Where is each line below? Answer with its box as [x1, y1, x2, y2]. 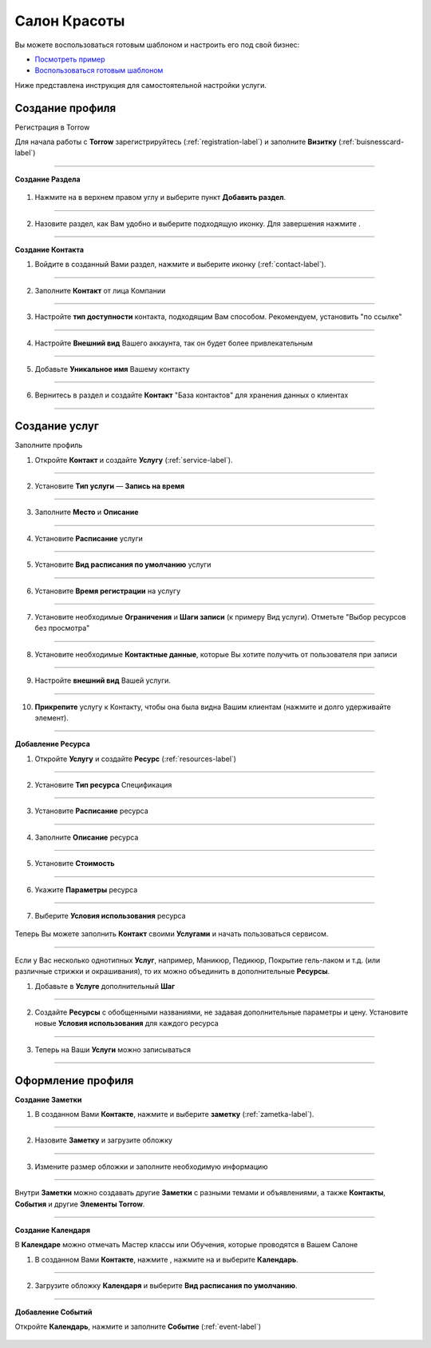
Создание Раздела [14, 174, 81, 184]
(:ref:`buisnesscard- [338, 137, 405, 147]
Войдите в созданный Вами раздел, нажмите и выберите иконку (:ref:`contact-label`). [34, 260, 326, 269]
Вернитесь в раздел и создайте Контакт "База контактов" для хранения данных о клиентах [34, 390, 349, 400]
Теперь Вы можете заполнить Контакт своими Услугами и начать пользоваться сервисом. [14, 929, 329, 939]
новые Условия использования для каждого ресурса [34, 1019, 219, 1028]
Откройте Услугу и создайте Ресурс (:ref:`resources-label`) [34, 754, 237, 764]
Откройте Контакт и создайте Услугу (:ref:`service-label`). [34, 455, 233, 465]
